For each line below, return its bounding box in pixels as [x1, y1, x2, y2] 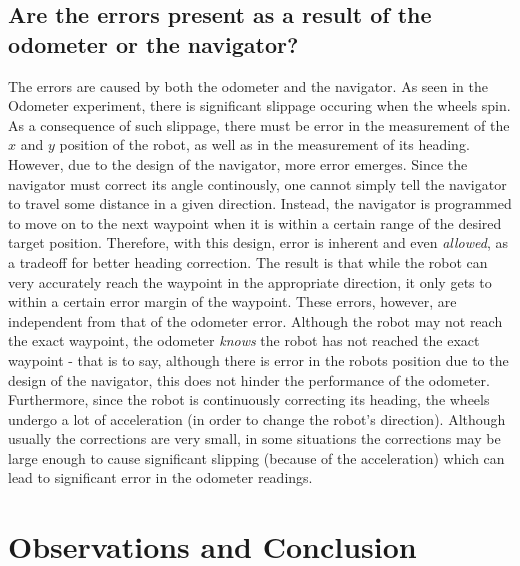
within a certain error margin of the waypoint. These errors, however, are [8, 291, 457, 312]
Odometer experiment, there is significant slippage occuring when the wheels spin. [8, 95, 511, 116]
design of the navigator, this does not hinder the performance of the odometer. [8, 369, 490, 390]
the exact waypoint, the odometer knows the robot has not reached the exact [8, 330, 480, 351]
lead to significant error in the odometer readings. [8, 467, 313, 488]
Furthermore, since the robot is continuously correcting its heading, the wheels [8, 389, 490, 410]
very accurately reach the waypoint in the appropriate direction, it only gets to [8, 271, 492, 292]
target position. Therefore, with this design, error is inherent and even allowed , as [8, 232, 509, 253]
